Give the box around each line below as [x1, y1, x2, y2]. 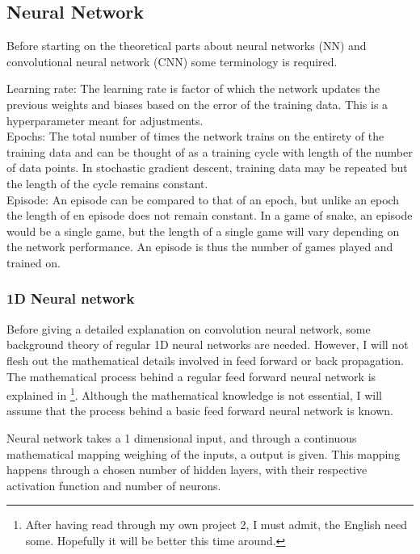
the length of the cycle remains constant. [6, 174, 208, 191]
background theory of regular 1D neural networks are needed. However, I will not [6, 336, 409, 353]
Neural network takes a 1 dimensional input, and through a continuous [6, 429, 357, 446]
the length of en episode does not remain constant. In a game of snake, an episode [6, 207, 413, 224]
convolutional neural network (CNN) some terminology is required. [6, 52, 338, 69]
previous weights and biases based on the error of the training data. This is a [6, 95, 388, 112]
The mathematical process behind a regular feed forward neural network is [6, 367, 376, 384]
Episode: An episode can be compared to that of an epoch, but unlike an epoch [6, 191, 400, 208]
